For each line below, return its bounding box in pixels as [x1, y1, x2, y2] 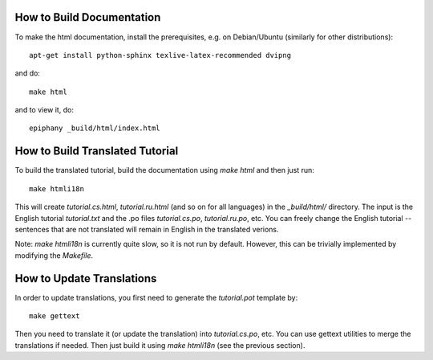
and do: [14, 68, 40, 78]
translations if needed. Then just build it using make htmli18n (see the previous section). [14, 340, 306, 350]
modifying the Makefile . [14, 250, 94, 260]
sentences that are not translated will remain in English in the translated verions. [14, 224, 280, 234]
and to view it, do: [14, 105, 74, 115]
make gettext [29, 312, 80, 321]
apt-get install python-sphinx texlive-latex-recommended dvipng [29, 51, 292, 59]
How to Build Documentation [14, 10, 161, 24]
